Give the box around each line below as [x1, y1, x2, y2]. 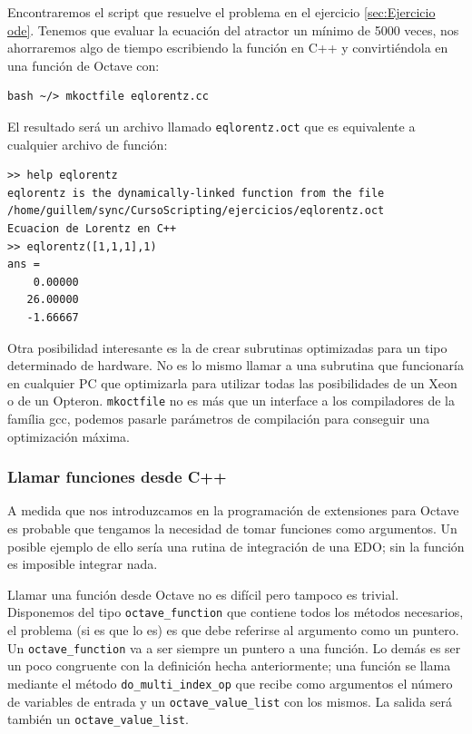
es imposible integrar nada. [7, 554, 158, 573]
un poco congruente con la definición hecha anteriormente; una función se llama [7, 656, 451, 675]
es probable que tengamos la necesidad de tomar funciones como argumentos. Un [7, 519, 457, 537]
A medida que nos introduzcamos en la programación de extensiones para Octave [7, 501, 459, 520]
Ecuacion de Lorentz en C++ [7, 222, 177, 235]
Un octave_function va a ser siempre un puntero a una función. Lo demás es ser [7, 638, 461, 657]
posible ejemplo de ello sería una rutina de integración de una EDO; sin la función [7, 536, 465, 555]
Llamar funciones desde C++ [7, 465, 227, 488]
